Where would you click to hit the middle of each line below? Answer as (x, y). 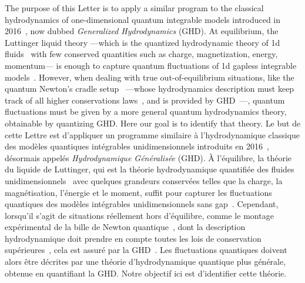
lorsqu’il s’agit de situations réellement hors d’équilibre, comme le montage (139, 215)
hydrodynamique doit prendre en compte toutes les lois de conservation (133, 238)
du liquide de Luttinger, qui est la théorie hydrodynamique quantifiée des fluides (150, 169)
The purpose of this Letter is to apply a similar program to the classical (134, 8)
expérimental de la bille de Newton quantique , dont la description (125, 227)
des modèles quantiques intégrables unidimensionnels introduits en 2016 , (137, 146)
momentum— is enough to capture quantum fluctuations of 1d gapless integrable (151, 65)
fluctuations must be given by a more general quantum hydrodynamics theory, (146, 111)
